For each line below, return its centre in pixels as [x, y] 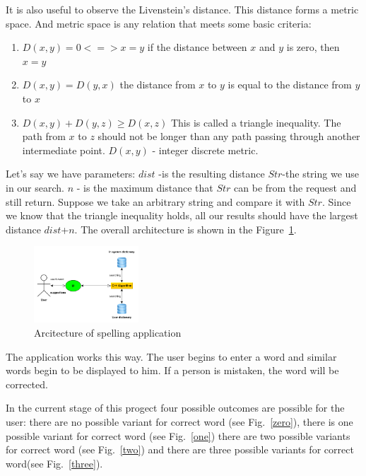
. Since [336, 201]
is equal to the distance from [290, 85]
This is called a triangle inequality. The [256, 122]
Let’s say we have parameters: [71, 174]
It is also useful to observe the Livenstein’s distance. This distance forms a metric [182, 9]
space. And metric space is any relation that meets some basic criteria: [159, 23]
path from [44, 136]
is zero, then [313, 47]
